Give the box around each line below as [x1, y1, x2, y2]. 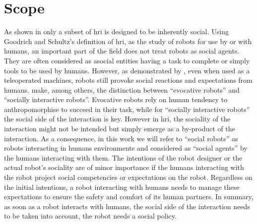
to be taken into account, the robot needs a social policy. [4, 211, 177, 221]
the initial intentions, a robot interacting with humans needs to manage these [4, 181, 240, 192]
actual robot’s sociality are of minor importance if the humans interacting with [4, 162, 244, 172]
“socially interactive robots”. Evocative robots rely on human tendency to [4, 94, 228, 105]
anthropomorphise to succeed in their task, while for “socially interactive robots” [4, 104, 250, 114]
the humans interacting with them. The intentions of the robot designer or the [4, 152, 243, 163]
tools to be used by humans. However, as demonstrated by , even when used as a [4, 65, 250, 75]
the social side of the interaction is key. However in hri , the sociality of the [4, 113, 231, 124]
